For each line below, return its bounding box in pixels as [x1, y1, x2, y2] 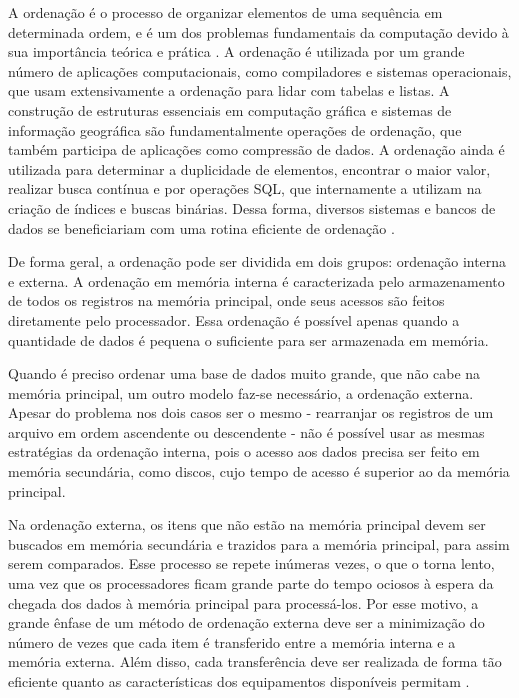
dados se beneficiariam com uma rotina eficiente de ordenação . [8, 217, 395, 238]
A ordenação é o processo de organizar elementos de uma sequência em [8, 2, 443, 22]
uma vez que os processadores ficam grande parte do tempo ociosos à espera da [8, 573, 494, 594]
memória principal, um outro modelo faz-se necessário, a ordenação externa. [8, 382, 474, 403]
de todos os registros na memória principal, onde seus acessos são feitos [8, 290, 445, 311]
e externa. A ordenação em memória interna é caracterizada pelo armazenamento [8, 270, 505, 291]
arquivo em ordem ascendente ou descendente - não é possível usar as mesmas [8, 421, 485, 442]
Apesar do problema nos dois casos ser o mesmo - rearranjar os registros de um [8, 402, 494, 423]
